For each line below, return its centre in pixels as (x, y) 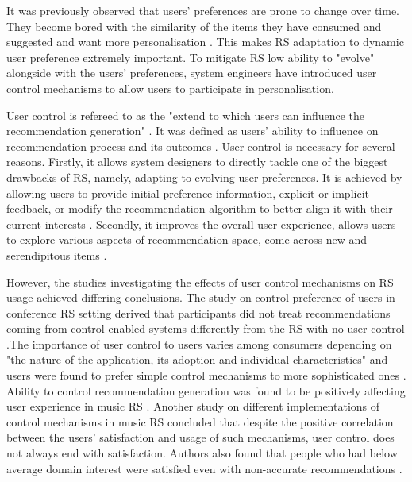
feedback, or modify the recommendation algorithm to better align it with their (200, 208)
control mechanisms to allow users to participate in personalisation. (170, 88)
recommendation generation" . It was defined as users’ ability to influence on (193, 131)
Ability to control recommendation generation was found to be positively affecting (206, 390)
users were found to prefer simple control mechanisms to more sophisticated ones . (206, 375)
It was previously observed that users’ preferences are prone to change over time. (203, 10)
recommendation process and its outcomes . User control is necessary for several (201, 146)
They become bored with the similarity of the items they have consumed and (194, 26)
